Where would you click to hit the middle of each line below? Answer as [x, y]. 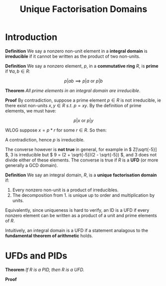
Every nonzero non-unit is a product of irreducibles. [65, 190]
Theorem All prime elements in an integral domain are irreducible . [73, 90]
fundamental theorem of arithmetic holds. [49, 236]
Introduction [31, 37]
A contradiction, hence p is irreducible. [45, 140]
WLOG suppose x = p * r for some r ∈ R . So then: [56, 130]
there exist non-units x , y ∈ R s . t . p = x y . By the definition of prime [73, 105]
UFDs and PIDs [36, 256]
